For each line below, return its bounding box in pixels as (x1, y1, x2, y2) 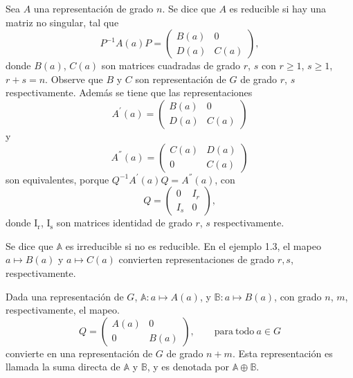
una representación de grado (33, 1, 154, 15)
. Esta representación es (232, 345, 333, 360)
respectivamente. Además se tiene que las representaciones (6, 85, 253, 100)
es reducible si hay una (229, 1, 327, 15)
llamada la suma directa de (6, 359, 120, 374)
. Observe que (45, 71, 103, 86)
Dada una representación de (6, 289, 124, 303)
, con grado (274, 289, 322, 303)
